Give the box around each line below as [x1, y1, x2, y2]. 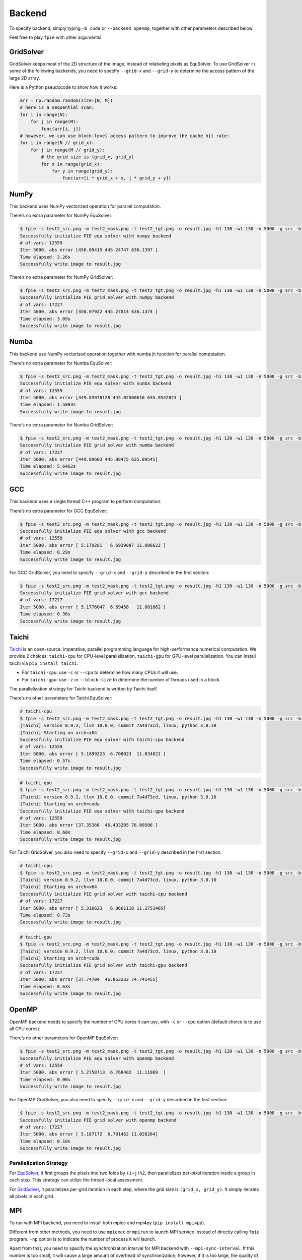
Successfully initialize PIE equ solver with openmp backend [20, 1055, 174, 1061]
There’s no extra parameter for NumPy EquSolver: [9, 212, 113, 219]
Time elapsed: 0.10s [20, 1138, 70, 1144]
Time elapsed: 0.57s [20, 758, 70, 764]
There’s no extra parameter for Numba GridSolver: [9, 421, 113, 428]
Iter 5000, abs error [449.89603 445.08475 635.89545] [20, 457, 158, 462]
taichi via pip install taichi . [9, 660, 79, 666]
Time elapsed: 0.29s [20, 549, 70, 555]
